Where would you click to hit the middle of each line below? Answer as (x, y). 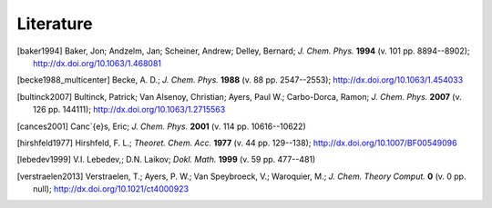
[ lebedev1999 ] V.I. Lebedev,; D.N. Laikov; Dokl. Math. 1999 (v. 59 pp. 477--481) (166, 160)
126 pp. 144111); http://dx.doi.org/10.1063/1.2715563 (129, 110)
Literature (55, 24)
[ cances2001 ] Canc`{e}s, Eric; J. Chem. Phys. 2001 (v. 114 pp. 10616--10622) (161, 126)
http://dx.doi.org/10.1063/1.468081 (97, 63)
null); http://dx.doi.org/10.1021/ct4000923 (111, 189)
